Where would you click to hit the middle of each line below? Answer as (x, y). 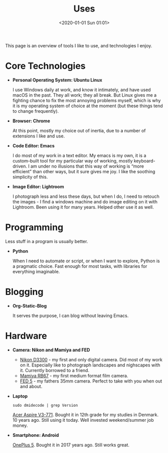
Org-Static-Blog (30, 306)
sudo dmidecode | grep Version (45, 405)
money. (20, 425)
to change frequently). (36, 111)
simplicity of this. (30, 177)
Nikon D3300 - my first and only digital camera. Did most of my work (91, 359)
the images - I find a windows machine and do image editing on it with (85, 201)
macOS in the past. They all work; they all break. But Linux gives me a (85, 95)
